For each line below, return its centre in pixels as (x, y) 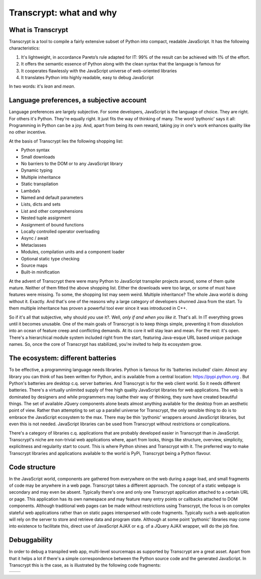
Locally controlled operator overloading (60, 231)
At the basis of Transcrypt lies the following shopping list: (66, 141)
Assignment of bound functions (52, 225)
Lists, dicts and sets (41, 204)
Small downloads (38, 157)
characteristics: (24, 48)
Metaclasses (34, 245)
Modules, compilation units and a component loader (73, 252)
